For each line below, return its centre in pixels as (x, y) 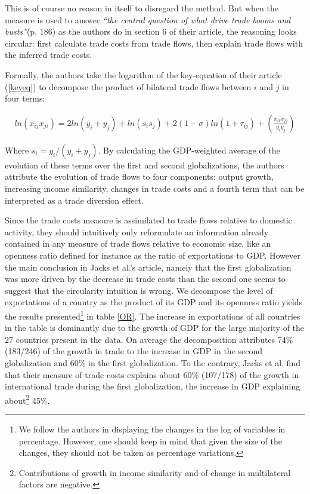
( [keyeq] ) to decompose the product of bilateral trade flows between (128, 86)
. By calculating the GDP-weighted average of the (189, 150)
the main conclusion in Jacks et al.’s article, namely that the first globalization (148, 267)
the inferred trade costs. (49, 55)
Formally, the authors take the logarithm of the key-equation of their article (143, 74)
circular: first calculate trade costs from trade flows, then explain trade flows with (154, 43)
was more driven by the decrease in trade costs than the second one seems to (145, 279)
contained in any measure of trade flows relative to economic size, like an (138, 243)
